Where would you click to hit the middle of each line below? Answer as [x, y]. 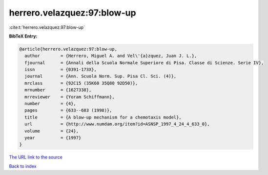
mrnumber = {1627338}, [58, 90]
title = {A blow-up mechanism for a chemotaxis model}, [103, 117]
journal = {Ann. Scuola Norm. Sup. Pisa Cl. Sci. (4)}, [101, 76]
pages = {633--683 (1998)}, [68, 110]
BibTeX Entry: [23, 36]
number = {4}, [51, 104]
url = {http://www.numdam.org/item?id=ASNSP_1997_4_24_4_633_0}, [117, 124]
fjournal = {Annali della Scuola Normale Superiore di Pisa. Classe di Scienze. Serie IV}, [144, 63]
